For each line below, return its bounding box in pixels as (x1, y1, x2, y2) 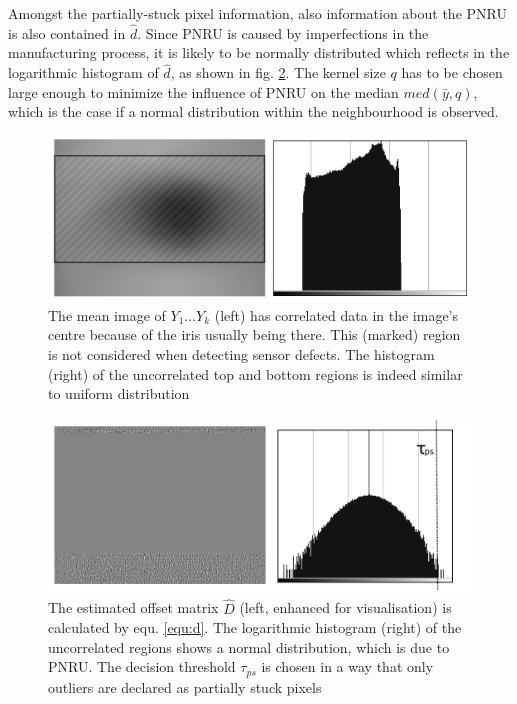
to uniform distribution (48, 383, 190, 404)
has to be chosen (401, 62, 503, 83)
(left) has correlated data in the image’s (214, 304, 459, 325)
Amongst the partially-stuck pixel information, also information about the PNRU (8, 3, 507, 23)
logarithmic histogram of (8, 62, 159, 83)
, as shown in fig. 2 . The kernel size (170, 62, 386, 83)
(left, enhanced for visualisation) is (239, 597, 452, 618)
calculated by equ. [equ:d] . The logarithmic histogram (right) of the (48, 617, 462, 638)
